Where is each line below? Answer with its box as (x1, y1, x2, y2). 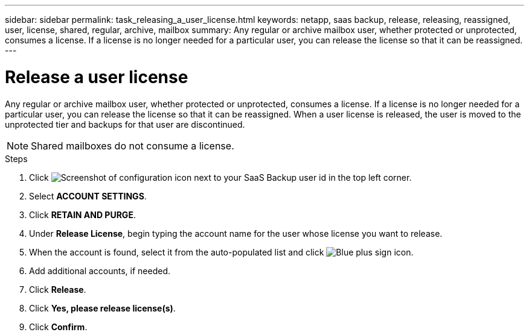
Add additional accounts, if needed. (29, 265, 171, 276)
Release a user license (5, 66, 188, 87)
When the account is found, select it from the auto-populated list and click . (29, 246, 414, 257)
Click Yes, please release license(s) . (29, 302, 176, 313)
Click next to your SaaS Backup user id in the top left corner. (29, 172, 412, 183)
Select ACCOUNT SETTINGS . (29, 190, 147, 201)
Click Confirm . (29, 321, 88, 332)
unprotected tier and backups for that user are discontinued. (5, 119, 245, 130)
